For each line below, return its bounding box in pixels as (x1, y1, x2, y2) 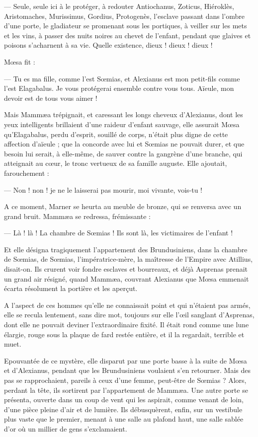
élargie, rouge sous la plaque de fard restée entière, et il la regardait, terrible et (4, 329, 245, 339)
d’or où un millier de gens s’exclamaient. (4, 423, 127, 434)
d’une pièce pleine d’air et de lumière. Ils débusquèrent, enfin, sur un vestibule (4, 404, 243, 414)
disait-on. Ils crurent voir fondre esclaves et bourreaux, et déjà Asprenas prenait (4, 264, 248, 274)
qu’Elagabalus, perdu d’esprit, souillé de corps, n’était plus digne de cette (4, 129, 228, 139)
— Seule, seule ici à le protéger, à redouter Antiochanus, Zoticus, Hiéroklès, (4, 1, 234, 11)
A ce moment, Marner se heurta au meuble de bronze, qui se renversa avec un (4, 201, 242, 212)
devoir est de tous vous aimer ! (4, 92, 97, 103)
